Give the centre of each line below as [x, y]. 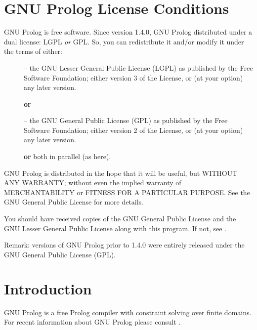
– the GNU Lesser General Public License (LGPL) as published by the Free [138, 67]
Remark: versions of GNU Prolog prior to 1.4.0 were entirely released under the [124, 245]
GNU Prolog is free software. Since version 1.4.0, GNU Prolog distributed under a [128, 32]
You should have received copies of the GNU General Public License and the [120, 219]
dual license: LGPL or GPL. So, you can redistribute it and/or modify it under [124, 41]
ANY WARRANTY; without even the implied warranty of [93, 183]
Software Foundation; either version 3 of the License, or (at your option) [133, 77]
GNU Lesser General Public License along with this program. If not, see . [115, 228]
